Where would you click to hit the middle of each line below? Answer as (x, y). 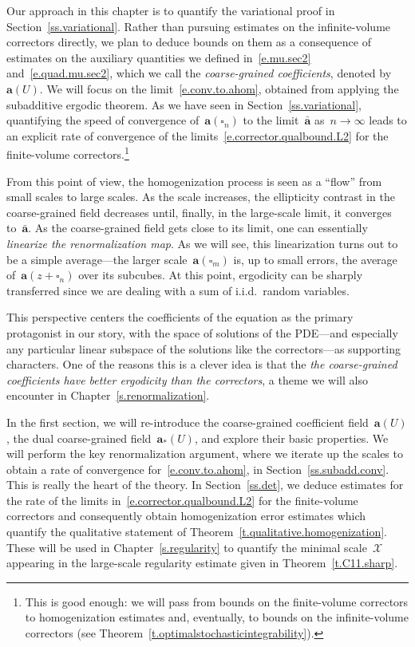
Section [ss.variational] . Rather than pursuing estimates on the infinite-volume (199, 26)
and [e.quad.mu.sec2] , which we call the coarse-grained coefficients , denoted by (199, 73)
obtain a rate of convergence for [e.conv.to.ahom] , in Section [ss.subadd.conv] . (198, 469)
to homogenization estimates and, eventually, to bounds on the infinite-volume (217, 617)
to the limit (271, 120)
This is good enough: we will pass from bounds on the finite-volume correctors (217, 601)
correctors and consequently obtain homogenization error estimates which (186, 516)
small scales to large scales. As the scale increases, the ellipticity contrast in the (201, 197)
